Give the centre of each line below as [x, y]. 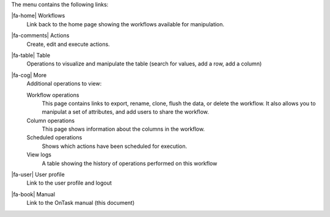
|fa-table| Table [31, 55]
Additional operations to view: [64, 84]
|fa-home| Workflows [38, 16]
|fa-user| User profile [38, 175]
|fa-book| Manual [33, 194]
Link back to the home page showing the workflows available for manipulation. [126, 24]
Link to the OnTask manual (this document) [81, 203]
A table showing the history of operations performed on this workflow [130, 163]
